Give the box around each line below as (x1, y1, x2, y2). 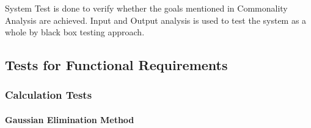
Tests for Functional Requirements (5, 55, 228, 74)
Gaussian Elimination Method (5, 113, 134, 126)
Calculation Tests (5, 87, 92, 102)
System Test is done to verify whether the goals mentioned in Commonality (5, 2, 288, 14)
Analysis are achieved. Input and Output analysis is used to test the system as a (5, 13, 307, 26)
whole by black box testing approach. (5, 26, 145, 38)
